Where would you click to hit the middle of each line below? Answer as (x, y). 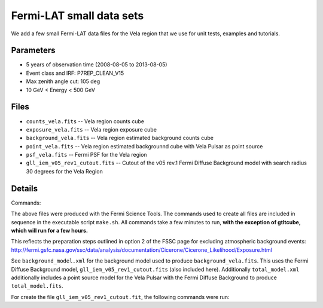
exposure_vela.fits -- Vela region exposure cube (91, 129)
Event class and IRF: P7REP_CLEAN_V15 (75, 73)
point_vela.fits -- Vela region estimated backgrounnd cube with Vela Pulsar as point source (144, 146)
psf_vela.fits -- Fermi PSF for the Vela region (86, 155)
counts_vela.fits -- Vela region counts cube (85, 121)
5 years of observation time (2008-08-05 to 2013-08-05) (97, 65)
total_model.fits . (37, 286)
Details (25, 188)
